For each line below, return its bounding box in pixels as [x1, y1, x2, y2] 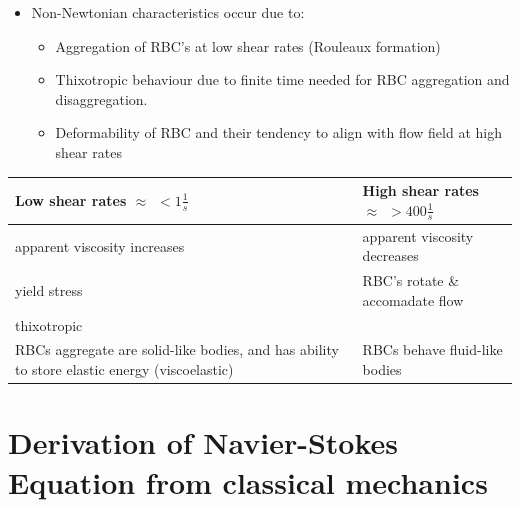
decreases [362, 245, 419, 266]
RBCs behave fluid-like [362, 339, 503, 360]
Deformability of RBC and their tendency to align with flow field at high [55, 122, 502, 143]
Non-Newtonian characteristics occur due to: [31, 2, 305, 22]
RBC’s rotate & [362, 270, 460, 291]
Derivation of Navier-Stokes [8, 422, 399, 463]
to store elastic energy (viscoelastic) [15, 359, 234, 380]
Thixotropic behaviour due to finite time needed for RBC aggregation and [55, 69, 510, 90]
